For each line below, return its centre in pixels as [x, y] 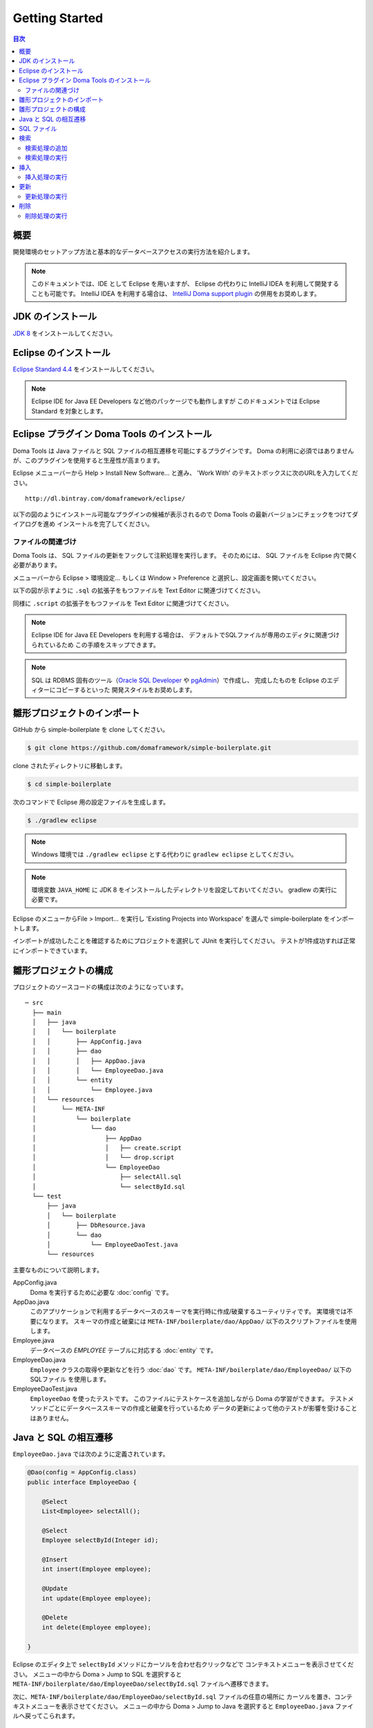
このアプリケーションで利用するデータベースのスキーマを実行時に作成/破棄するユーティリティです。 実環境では [188, 1312]
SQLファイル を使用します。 [70, 1380]
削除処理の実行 [46, 216]
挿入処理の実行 [46, 177]
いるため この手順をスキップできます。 [105, 645]
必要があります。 [37, 565]
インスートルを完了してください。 [105, 524]
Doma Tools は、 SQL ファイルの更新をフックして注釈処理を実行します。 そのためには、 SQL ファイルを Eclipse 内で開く [185, 556]
